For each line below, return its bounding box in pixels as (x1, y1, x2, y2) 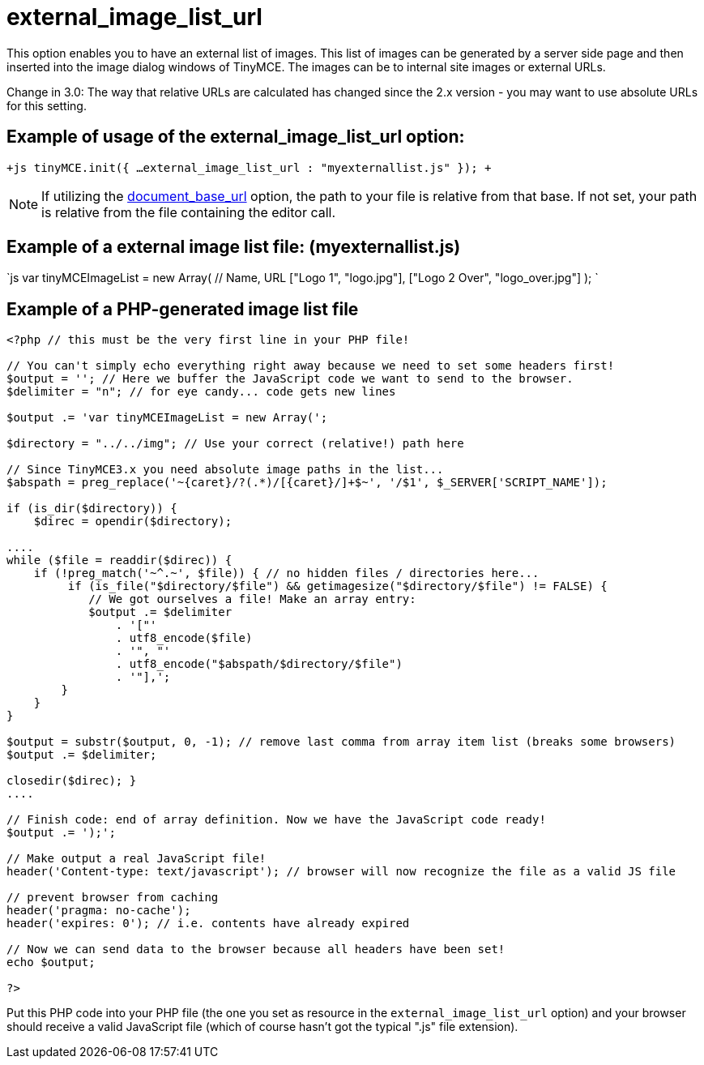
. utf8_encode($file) (115, 631, 253, 645)
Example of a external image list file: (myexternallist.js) (6, 237, 461, 258)
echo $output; (6, 956, 96, 969)
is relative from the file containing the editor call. (41, 203, 336, 220)
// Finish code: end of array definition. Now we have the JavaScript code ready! (6, 813, 546, 827)
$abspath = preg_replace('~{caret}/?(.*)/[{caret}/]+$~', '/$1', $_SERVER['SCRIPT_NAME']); (6, 476, 608, 490)
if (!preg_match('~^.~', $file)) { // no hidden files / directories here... (33, 567, 540, 580)
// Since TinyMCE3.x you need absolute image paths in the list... (6, 463, 444, 477)
